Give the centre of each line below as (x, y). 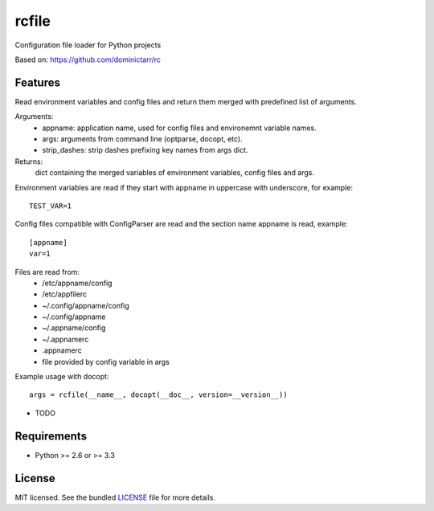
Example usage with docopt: (62, 377)
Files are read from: (47, 272)
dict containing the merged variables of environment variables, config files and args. (175, 173)
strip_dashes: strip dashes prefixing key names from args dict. (145, 150)
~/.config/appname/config (86, 305)
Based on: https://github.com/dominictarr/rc (88, 59)
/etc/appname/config (77, 283)
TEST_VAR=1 (51, 206)
